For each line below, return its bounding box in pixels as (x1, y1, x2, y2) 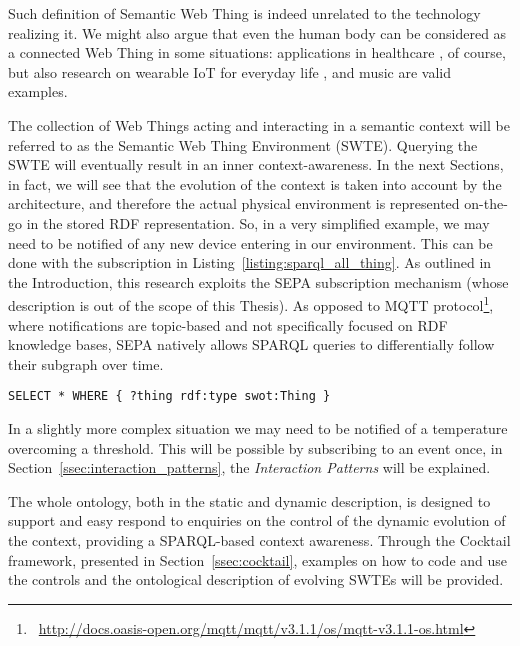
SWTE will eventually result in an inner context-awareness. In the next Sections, (8, 154, 504, 175)
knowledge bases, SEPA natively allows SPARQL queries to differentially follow (8, 334, 495, 355)
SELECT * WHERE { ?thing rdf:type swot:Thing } (8, 389, 331, 404)
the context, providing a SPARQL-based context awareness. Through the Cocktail (8, 529, 511, 550)
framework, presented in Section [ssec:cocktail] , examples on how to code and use (8, 549, 508, 570)
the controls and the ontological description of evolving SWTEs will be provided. (8, 569, 504, 590)
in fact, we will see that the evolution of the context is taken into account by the (8, 173, 502, 194)
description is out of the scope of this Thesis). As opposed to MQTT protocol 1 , (8, 292, 494, 315)
